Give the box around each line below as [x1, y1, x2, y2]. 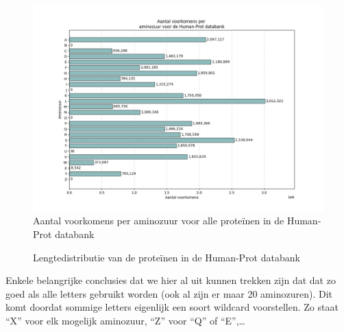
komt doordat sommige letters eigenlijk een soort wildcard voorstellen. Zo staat [5, 300, 339, 314]
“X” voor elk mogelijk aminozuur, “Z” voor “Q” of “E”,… [5, 313, 245, 327]
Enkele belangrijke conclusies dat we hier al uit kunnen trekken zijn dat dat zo [5, 273, 336, 287]
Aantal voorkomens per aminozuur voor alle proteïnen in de [33, 213, 284, 228]
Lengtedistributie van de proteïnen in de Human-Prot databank [33, 250, 300, 264]
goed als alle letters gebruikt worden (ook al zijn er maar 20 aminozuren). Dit [5, 286, 332, 300]
